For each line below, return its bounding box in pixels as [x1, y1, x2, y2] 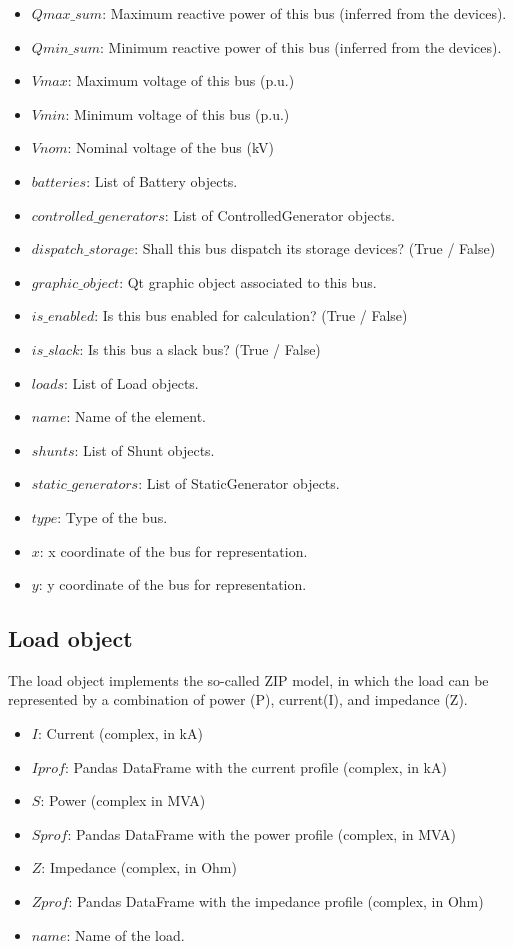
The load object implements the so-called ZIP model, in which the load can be [8, 669, 489, 690]
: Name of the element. [66, 406, 207, 427]
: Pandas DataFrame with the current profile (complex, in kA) [65, 756, 447, 777]
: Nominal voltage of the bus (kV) [67, 137, 275, 158]
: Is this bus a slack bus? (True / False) [79, 338, 321, 359]
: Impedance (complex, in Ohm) [41, 857, 237, 878]
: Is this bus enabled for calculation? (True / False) [94, 305, 408, 326]
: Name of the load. [66, 924, 185, 945]
